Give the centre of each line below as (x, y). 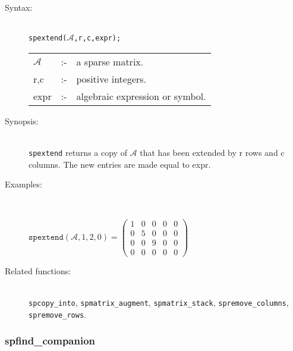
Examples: (23, 184)
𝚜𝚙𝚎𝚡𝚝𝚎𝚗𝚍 (46, 238)
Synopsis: (22, 120)
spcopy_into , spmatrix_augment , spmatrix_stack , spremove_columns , (159, 302)
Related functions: (38, 270)
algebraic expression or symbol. (141, 96)
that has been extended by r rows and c (212, 153)
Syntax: (19, 7)
